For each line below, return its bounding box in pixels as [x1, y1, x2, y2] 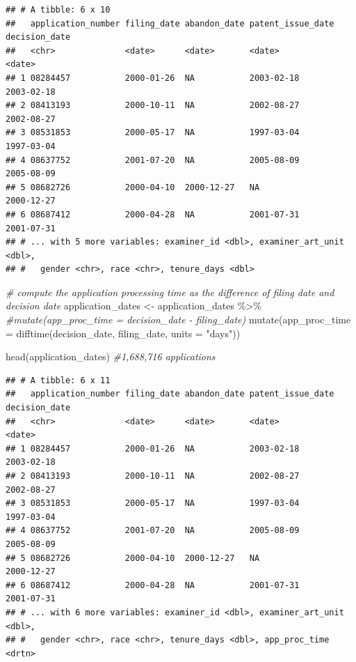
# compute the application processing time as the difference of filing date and [6, 284, 334, 299]
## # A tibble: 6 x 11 [6, 375, 111, 385]
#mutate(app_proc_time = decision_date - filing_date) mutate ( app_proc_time [6, 312, 351, 327]
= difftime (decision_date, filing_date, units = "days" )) [6, 325, 241, 340]
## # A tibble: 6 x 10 [6, 5, 111, 15]
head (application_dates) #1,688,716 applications [6, 349, 216, 364]
